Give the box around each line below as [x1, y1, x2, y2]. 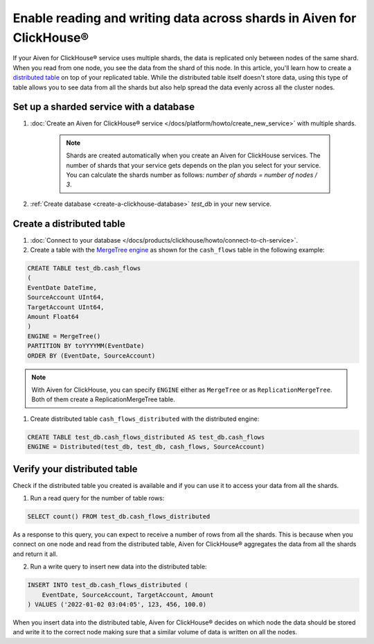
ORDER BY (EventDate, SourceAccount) [27, 351, 156, 360]
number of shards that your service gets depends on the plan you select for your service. [66, 161, 321, 169]
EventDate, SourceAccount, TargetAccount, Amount [42, 591, 214, 599]
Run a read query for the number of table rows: [30, 494, 165, 502]
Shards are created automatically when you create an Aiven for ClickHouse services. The [66, 151, 321, 159]
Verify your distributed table [12, 463, 138, 475]
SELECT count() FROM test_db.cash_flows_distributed [27, 512, 211, 520]
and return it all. [12, 550, 58, 558]
